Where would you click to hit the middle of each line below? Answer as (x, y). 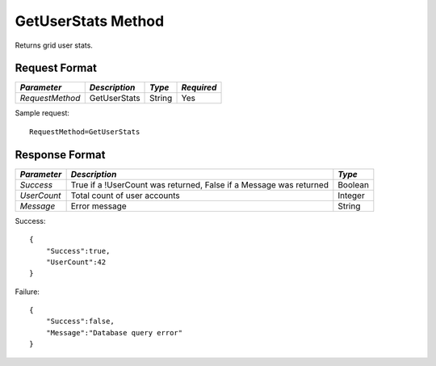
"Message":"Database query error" (114, 332)
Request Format (56, 68)
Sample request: (42, 113)
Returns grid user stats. (54, 45)
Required (199, 87)
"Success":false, (80, 322)
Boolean (353, 184)
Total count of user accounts (126, 196)
